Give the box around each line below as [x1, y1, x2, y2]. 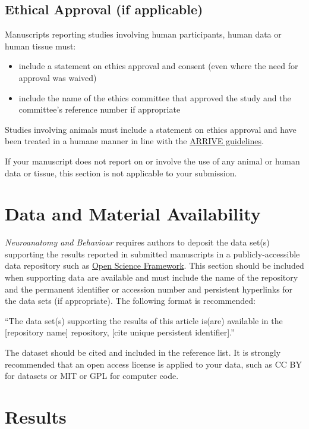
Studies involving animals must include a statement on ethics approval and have [5, 123, 297, 135]
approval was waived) [18, 71, 97, 83]
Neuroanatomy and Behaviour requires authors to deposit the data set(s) [5, 236, 270, 248]
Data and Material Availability [5, 201, 261, 226]
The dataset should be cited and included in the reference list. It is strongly [5, 346, 281, 359]
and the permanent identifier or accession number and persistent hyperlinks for [5, 282, 293, 295]
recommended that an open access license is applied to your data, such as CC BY [5, 357, 302, 370]
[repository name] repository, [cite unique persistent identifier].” [5, 326, 235, 338]
